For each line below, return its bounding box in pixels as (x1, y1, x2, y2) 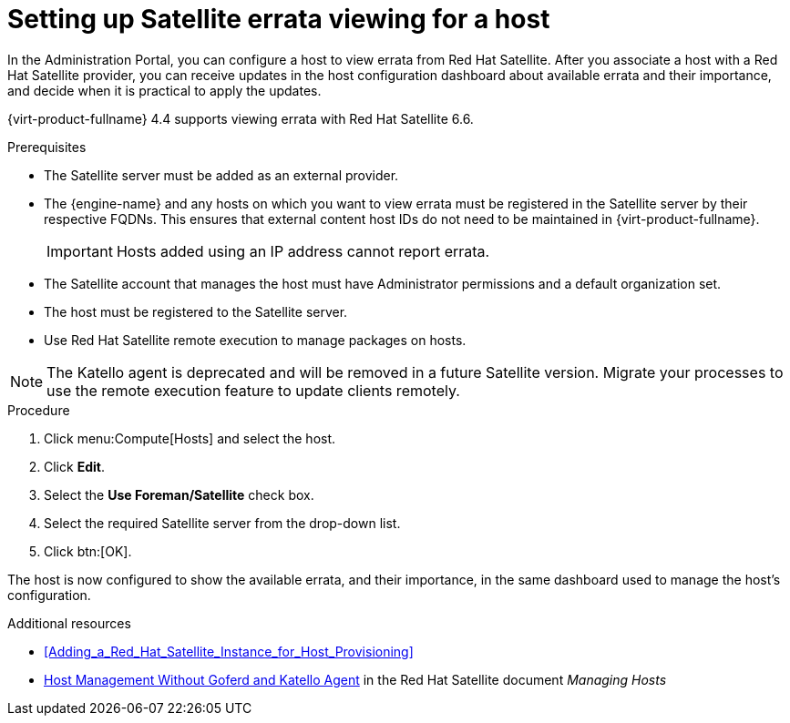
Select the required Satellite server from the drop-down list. (44, 514, 401, 531)
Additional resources (7, 615, 131, 631)
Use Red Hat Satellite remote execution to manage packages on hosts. (44, 331, 467, 348)
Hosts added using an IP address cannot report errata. (116, 241, 490, 260)
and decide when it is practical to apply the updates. (7, 82, 322, 98)
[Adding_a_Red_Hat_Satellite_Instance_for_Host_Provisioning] (44, 643, 414, 659)
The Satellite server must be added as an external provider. (44, 167, 399, 183)
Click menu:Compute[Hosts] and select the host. (44, 430, 336, 446)
